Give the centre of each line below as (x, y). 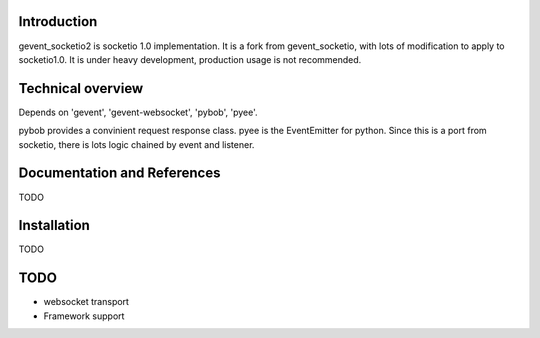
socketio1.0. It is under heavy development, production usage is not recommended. (190, 59)
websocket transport (86, 302)
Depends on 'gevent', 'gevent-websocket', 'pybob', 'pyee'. (138, 112)
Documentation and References (119, 173)
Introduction (58, 21)
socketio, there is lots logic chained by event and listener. (136, 144)
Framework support (84, 316)
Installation (54, 225)
